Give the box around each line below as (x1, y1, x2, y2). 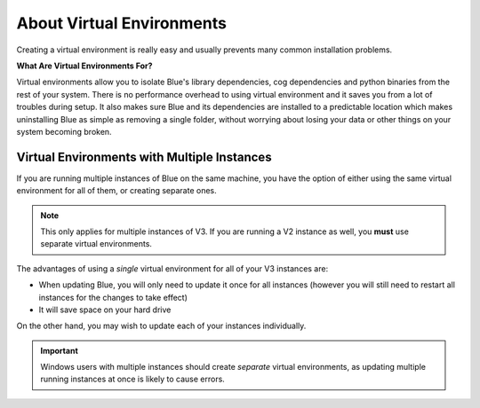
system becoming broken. (16, 126, 112, 137)
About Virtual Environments (16, 13, 227, 33)
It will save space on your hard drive (38, 304, 172, 315)
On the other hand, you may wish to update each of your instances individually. (16, 320, 307, 332)
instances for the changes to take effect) (38, 292, 188, 302)
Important (40, 345, 79, 356)
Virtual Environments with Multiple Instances (16, 149, 272, 164)
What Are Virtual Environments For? (16, 60, 153, 71)
